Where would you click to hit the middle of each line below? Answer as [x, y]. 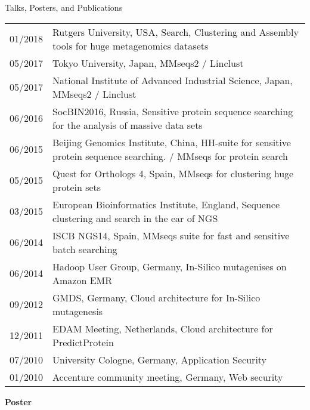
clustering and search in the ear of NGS [135, 218]
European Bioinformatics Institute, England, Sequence [166, 204]
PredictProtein [83, 342]
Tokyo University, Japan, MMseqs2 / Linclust [148, 63]
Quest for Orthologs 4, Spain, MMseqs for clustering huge [173, 173]
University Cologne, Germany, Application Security [160, 359]
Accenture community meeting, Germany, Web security [168, 377]
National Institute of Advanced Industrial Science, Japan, [173, 80]
